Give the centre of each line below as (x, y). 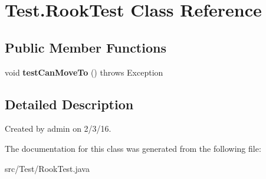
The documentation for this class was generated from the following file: (133, 148)
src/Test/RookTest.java (47, 168)
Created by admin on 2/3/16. (58, 128)
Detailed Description (69, 104)
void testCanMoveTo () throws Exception (84, 72)
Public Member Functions (86, 47)
